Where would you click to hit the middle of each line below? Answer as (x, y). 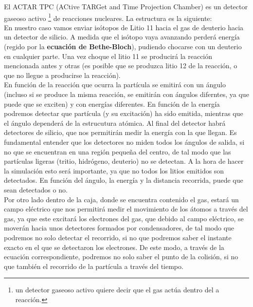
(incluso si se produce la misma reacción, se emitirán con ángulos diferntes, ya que (126, 94)
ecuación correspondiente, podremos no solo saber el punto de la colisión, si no (121, 257)
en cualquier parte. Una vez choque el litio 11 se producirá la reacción (108, 56)
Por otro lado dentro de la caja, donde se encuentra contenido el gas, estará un (121, 199)
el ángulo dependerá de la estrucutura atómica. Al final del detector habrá (115, 123)
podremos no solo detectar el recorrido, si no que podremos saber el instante (118, 237)
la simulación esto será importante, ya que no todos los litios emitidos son (114, 170)
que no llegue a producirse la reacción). (62, 75)
